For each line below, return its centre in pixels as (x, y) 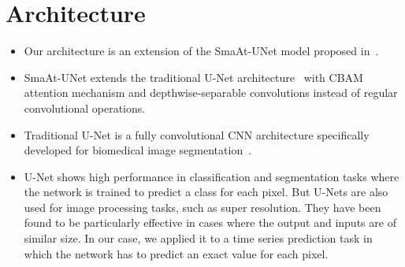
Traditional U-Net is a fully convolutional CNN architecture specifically (197, 134)
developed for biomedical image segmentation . (138, 150)
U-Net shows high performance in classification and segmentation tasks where (212, 176)
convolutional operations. (85, 108)
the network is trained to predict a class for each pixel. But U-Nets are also (206, 192)
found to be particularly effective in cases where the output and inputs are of (210, 222)
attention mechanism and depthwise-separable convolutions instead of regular (211, 93)
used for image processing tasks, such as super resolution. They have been (202, 207)
